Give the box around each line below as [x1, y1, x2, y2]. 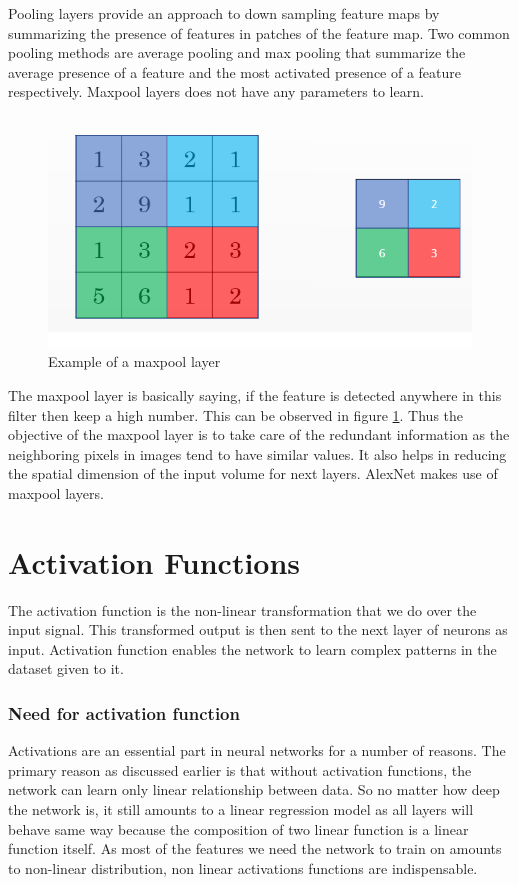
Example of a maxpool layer [48, 351, 221, 372]
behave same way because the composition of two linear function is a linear [8, 818, 469, 839]
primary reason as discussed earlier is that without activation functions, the [8, 759, 472, 780]
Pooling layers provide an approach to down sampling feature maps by [8, 3, 440, 23]
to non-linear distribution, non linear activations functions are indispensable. [8, 857, 478, 878]
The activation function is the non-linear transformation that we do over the [8, 599, 477, 620]
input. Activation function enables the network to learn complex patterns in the [8, 638, 497, 659]
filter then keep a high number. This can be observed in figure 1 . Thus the [8, 404, 464, 425]
